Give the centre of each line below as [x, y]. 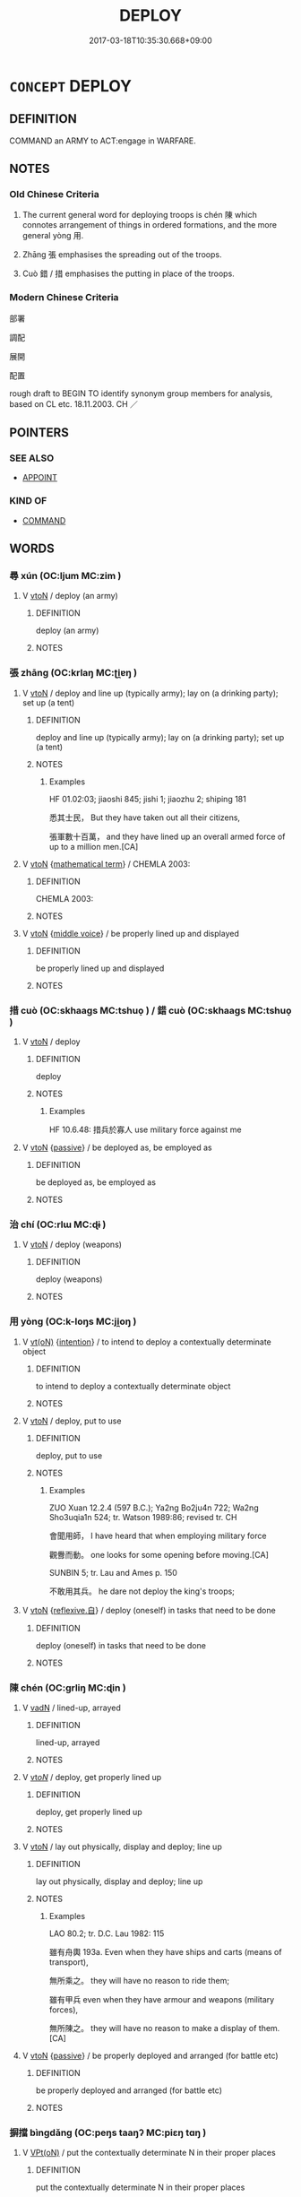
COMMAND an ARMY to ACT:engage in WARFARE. [103, 141]
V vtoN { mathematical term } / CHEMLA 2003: [106, 864]
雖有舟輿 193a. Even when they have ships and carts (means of [165, 1951]
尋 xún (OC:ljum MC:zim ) [65, 576]
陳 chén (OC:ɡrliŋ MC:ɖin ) [68, 1688]
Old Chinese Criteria [55, 195]
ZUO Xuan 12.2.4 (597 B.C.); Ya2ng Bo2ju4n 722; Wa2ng [154, 1508]
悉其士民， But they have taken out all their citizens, [144, 817]
